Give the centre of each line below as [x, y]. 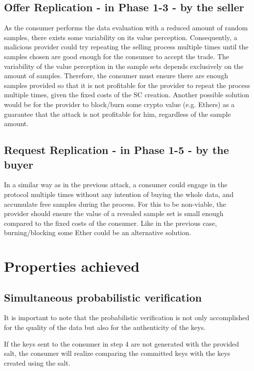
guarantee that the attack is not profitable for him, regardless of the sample [117, 114]
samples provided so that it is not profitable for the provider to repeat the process [127, 85]
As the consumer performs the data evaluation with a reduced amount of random [126, 28]
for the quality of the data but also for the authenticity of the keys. [105, 327]
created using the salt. [37, 362]
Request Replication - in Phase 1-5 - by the [116, 150]
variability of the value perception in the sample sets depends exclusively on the [124, 66]
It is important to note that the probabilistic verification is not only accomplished [127, 317]
